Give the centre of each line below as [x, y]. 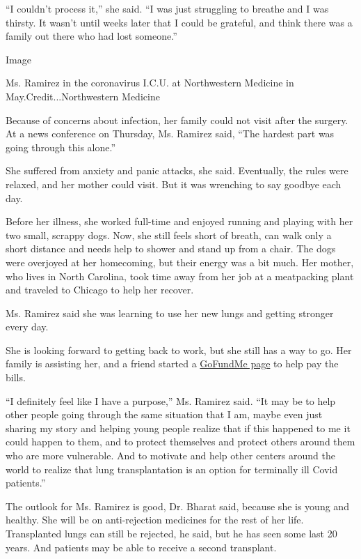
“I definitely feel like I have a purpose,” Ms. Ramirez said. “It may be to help [171, 400]
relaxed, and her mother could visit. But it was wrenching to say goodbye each [174, 184]
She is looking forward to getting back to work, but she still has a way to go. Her [179, 350]
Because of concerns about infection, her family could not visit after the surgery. [177, 120]
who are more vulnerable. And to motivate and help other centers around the [170, 455]
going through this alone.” [61, 147]
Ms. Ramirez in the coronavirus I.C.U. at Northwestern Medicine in [150, 83]
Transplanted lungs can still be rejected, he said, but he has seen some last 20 [171, 533]
